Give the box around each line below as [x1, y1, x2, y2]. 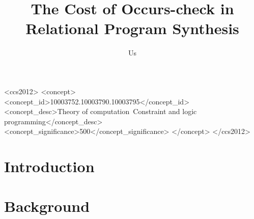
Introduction [4, 156, 95, 177]
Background [4, 196, 90, 216]
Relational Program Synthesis [25, 18, 239, 39]
